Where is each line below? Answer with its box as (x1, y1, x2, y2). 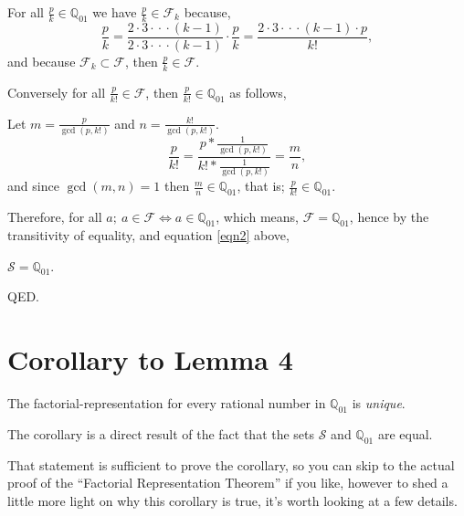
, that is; (237, 176, 285, 195)
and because (7, 51, 76, 70)
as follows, (229, 82, 287, 101)
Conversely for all (7, 82, 106, 101)
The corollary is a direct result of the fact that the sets (7, 424, 315, 443)
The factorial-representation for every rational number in (7, 394, 326, 413)
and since (7, 176, 59, 195)
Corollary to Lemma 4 (7, 341, 293, 378)
